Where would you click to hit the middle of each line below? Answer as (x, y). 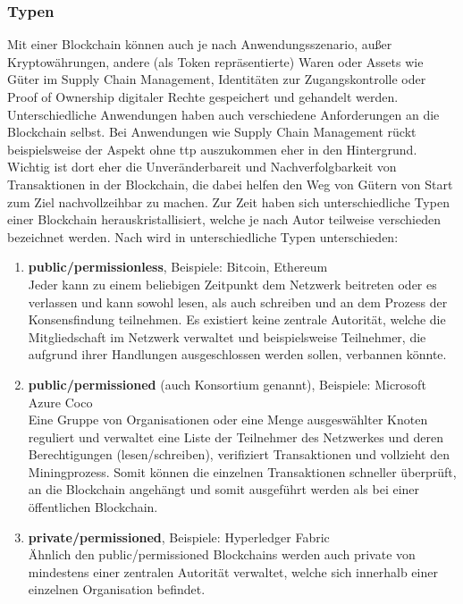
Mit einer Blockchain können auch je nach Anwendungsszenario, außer (200, 44)
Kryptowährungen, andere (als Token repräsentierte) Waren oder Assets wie (215, 61)
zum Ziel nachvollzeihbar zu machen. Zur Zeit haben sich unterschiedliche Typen (228, 201)
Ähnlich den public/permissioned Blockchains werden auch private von (222, 554)
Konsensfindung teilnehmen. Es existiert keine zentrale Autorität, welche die (237, 319)
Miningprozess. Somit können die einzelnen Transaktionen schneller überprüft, (242, 471)
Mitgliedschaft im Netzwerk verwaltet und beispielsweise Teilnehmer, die (227, 336)
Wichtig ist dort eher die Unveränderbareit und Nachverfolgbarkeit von (202, 167)
